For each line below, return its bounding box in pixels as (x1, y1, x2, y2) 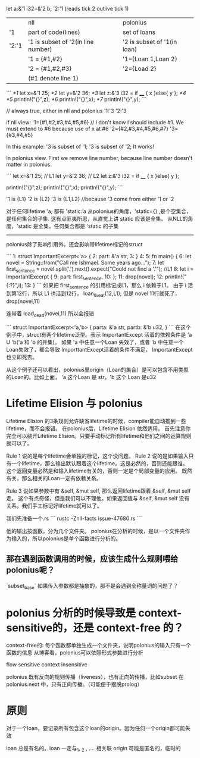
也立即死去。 (6, 353, 37, 361)
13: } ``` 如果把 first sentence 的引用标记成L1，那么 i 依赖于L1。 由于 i (24, 281, 186, 290)
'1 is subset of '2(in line (27, 38, 94, 46)
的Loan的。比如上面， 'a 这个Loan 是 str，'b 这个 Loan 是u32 (6, 373, 157, 380)
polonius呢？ (6, 565, 55, 575)
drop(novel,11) (6, 297, 40, 305)
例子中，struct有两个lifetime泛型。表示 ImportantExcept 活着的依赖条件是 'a (6, 331, 192, 338)
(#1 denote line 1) (27, 74, 79, 82)
